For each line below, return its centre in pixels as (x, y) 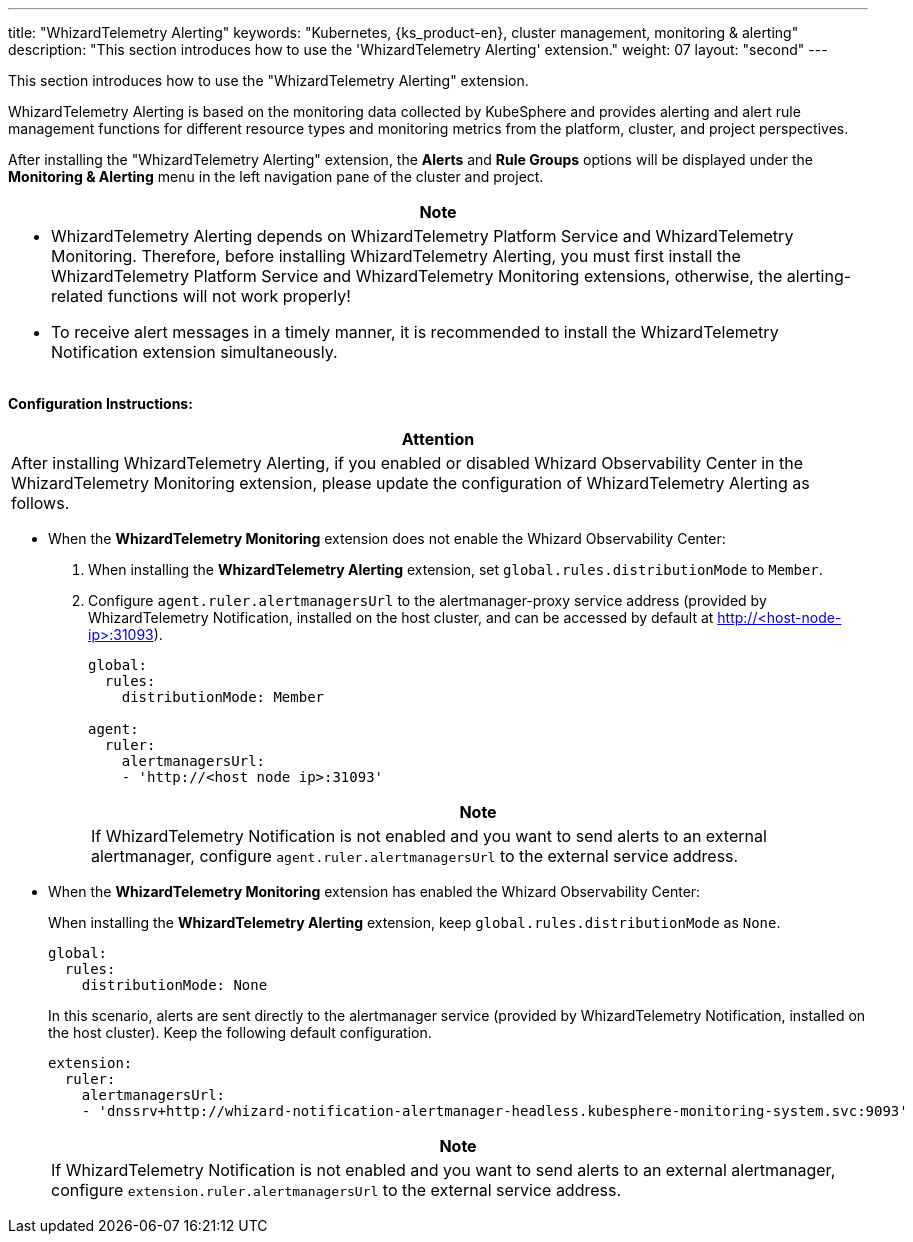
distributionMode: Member (223, 697)
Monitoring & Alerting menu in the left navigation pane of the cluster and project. (276, 176)
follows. (40, 503)
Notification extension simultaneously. (194, 352)
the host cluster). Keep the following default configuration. (240, 1032)
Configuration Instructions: (100, 403)
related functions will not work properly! (201, 296)
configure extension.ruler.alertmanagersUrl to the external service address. (336, 1190)
